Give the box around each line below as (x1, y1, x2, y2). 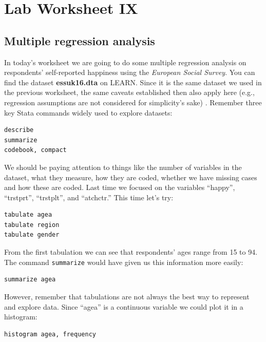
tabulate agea (4, 211, 52, 219)
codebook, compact (4, 146, 67, 154)
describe (4, 126, 34, 134)
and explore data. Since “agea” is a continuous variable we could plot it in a (4, 301, 243, 312)
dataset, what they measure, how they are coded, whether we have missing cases (4, 172, 257, 182)
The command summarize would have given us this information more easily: (4, 256, 243, 267)
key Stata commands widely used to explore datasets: (4, 107, 173, 118)
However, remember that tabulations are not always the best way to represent (4, 291, 250, 301)
